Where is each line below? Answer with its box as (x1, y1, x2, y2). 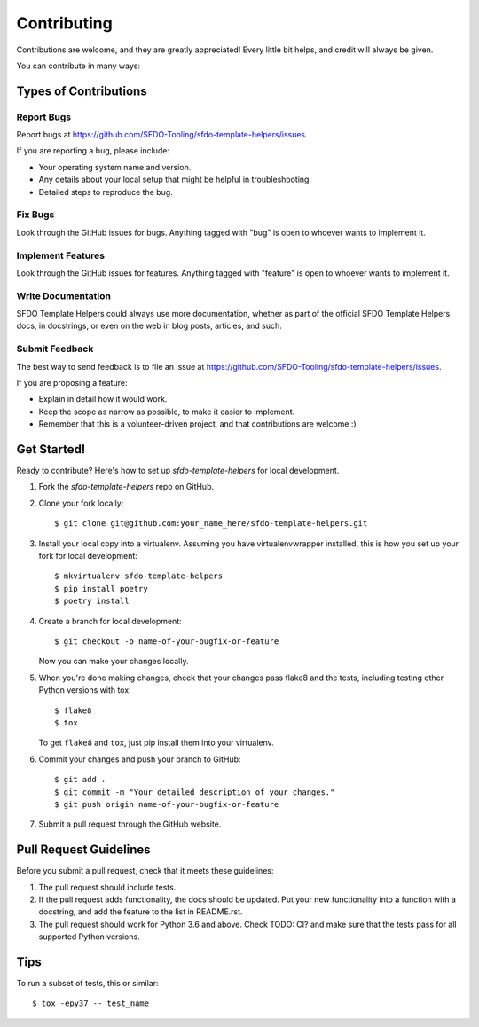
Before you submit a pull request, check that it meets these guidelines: (16, 866, 274, 876)
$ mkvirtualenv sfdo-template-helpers (54, 571, 224, 581)
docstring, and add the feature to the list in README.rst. (38, 906, 243, 917)
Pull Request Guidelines (16, 843, 151, 858)
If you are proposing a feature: (16, 378, 128, 388)
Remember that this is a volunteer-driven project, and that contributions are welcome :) (38, 419, 357, 429)
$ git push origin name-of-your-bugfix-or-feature (54, 799, 279, 809)
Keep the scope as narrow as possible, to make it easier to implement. (38, 406, 295, 417)
